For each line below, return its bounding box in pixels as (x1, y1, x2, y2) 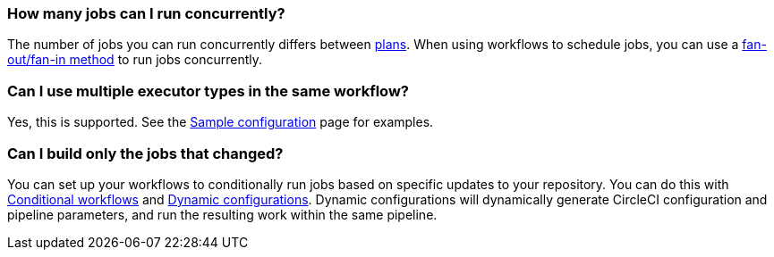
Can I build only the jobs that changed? (7, 144, 284, 162)
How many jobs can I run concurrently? (7, 4, 285, 22)
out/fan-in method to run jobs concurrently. (7, 52, 263, 68)
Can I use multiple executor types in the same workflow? (7, 81, 409, 100)
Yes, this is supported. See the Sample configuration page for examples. (7, 114, 434, 130)
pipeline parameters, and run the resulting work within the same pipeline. (7, 206, 438, 222)
